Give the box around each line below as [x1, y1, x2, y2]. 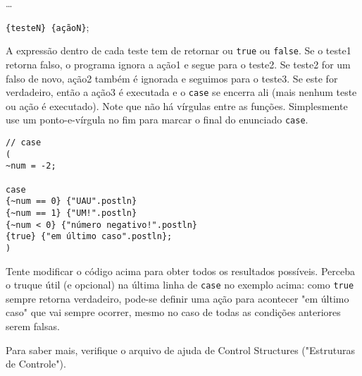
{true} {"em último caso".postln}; [6, 231, 173, 242]
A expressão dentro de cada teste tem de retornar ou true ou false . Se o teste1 [6, 43, 351, 58]
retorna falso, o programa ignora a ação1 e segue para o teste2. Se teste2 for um [6, 56, 351, 71]
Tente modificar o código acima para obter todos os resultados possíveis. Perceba [6, 263, 355, 278]
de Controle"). [6, 356, 66, 371]
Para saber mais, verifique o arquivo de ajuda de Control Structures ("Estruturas [6, 342, 356, 357]
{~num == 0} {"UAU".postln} [6, 196, 137, 207]
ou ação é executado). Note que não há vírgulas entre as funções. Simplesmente [6, 98, 348, 113]
